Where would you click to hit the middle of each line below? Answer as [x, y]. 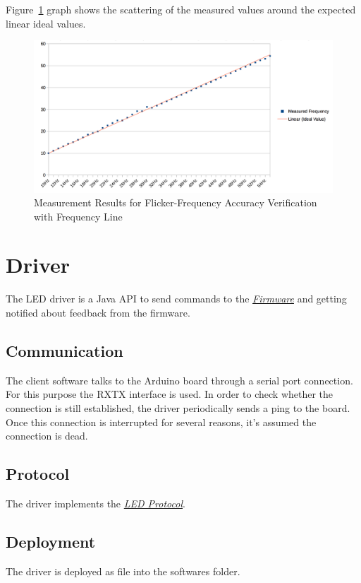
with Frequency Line [78, 216]
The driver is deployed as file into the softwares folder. [123, 571]
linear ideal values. [46, 23]
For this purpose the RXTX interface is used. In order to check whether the [170, 394]
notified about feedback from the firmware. [98, 312]
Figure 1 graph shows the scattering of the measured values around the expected [181, 9]
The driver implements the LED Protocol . [96, 503]
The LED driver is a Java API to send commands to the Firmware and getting [176, 299]
